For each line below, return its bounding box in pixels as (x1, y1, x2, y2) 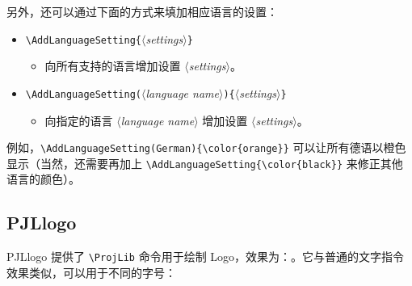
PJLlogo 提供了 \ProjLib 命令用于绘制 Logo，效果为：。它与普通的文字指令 (6, 248, 405, 265)
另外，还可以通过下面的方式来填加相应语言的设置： (6, 3, 278, 19)
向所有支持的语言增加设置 (44, 57, 181, 74)
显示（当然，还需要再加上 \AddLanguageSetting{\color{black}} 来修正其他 (6, 154, 403, 171)
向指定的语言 (44, 111, 113, 128)
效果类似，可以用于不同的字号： (6, 263, 176, 280)
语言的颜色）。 (6, 170, 80, 187)
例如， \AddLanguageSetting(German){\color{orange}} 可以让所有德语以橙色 (6, 139, 406, 156)
